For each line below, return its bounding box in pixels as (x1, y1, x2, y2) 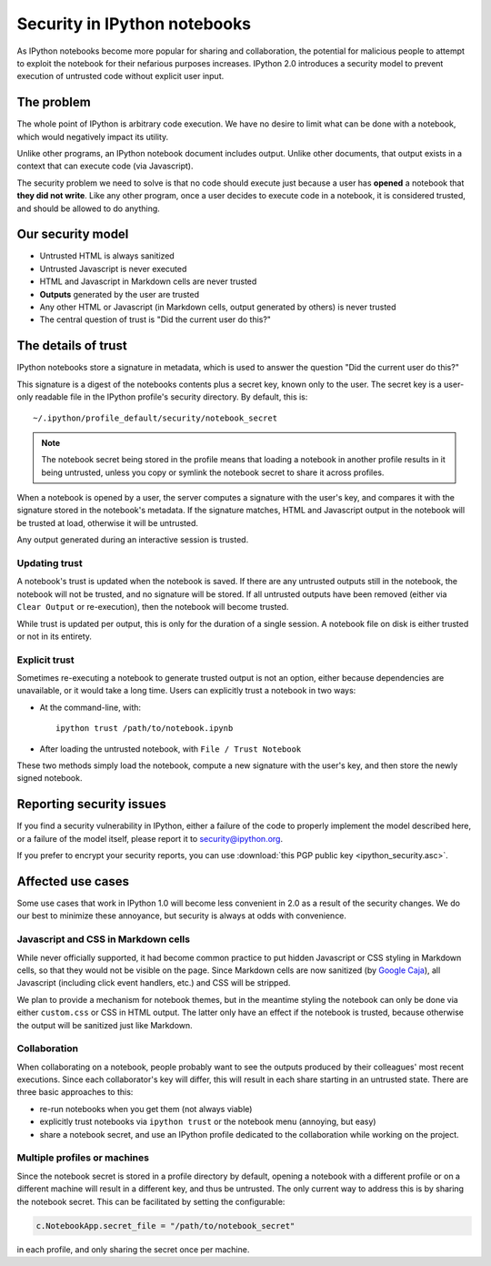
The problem (16, 95, 91, 110)
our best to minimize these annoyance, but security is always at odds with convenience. (16, 910, 347, 921)
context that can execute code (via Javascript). (16, 160, 195, 172)
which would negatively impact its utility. (16, 131, 169, 142)
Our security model (16, 227, 129, 242)
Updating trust (16, 557, 83, 570)
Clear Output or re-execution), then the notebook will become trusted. (16, 602, 289, 613)
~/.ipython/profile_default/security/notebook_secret (33, 412, 277, 423)
